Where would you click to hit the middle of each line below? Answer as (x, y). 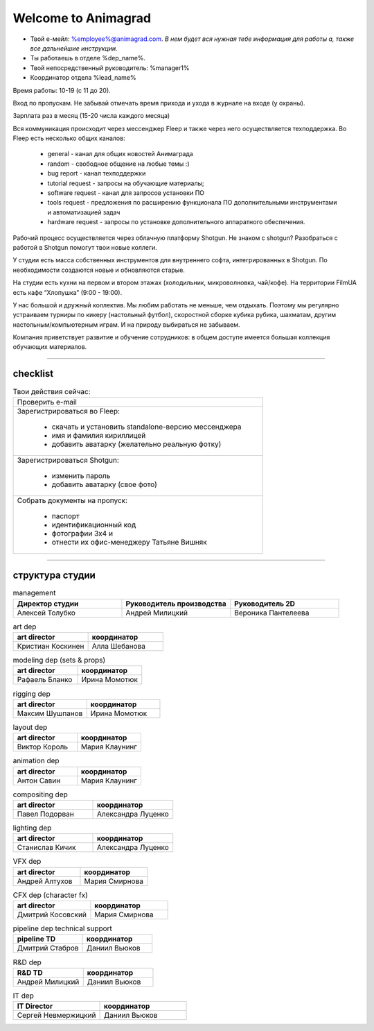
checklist (33, 374)
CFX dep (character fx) (50, 895)
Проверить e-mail (47, 402)
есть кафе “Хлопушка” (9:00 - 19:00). (68, 292)
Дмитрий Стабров (48, 948)
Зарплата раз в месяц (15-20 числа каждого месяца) (91, 116)
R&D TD (30, 973)
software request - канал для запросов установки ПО (126, 193)
